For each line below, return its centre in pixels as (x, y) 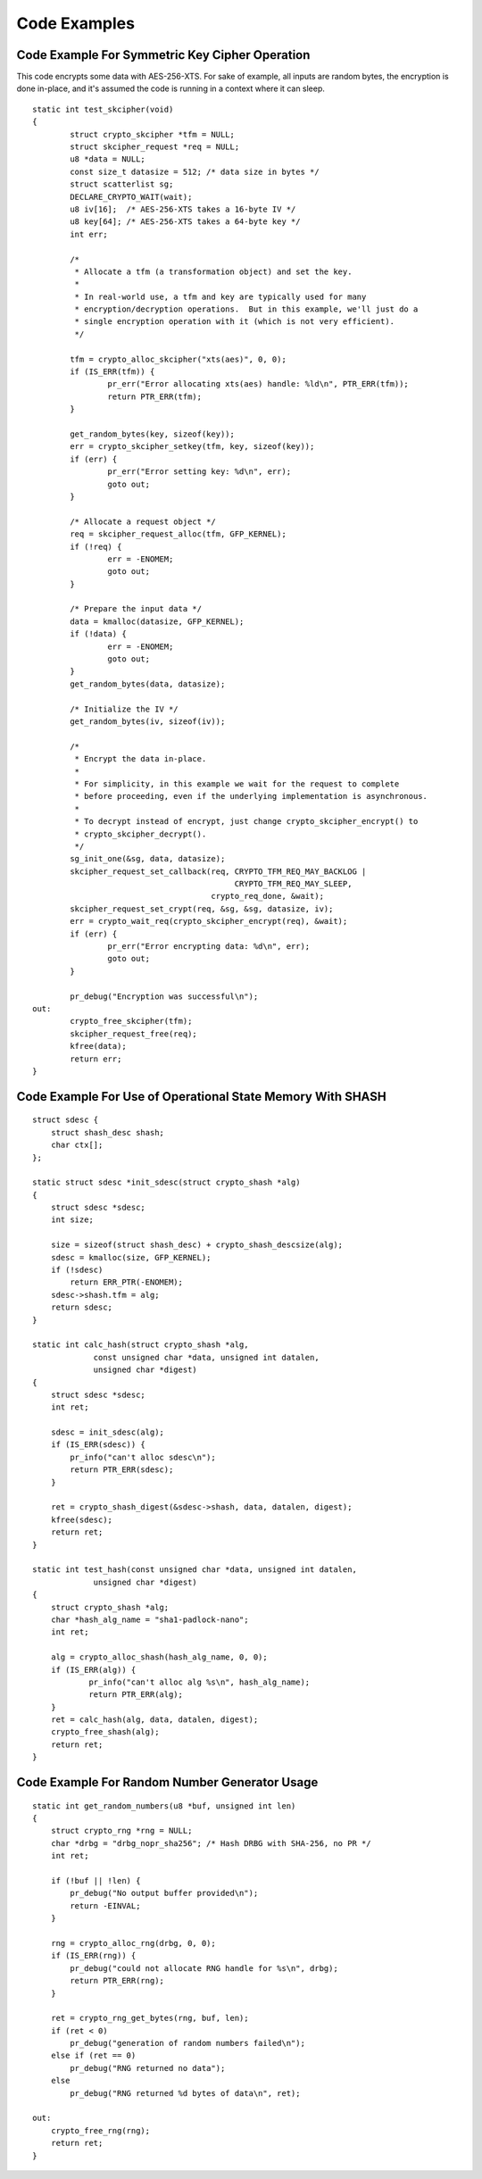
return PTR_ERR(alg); (136, 1695)
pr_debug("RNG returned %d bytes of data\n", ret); (185, 2093)
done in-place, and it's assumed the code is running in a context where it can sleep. (171, 88)
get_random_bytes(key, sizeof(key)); (153, 434)
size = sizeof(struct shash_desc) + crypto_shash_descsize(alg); (197, 1245)
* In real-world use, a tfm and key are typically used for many (220, 296)
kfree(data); (98, 1046)
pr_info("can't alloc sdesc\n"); (143, 1457)
